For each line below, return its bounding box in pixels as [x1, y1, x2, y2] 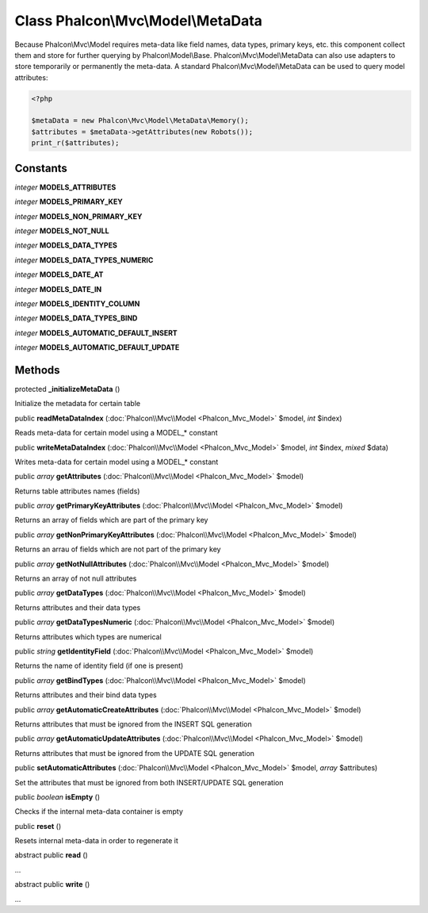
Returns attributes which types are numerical [14, 631, 162, 642]
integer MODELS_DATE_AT [14, 270, 104, 279]
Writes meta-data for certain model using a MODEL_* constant [14, 457, 219, 466]
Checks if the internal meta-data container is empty [14, 807, 184, 816]
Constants [14, 161, 67, 175]
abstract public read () [14, 850, 89, 860]
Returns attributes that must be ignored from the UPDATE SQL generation [14, 748, 255, 758]
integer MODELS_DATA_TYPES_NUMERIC [14, 255, 154, 265]
